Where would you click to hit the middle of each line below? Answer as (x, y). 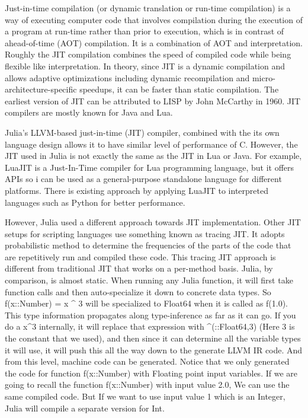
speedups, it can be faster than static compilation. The (179, 89)
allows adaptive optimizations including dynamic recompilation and (127, 77)
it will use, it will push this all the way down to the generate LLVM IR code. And (154, 350)
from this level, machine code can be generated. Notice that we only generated (147, 361)
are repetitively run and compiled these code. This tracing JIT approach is (140, 256)
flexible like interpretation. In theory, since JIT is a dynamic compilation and (145, 66)
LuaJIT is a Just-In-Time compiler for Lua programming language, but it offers (150, 167)
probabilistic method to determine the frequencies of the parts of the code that (148, 245)
